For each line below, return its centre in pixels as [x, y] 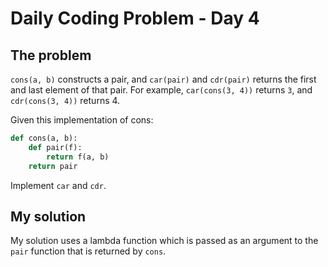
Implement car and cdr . [58, 185]
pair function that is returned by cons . [88, 251]
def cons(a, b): [44, 138]
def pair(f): [55, 147]
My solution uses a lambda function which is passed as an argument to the [164, 241]
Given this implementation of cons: [82, 120]
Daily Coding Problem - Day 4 [135, 18]
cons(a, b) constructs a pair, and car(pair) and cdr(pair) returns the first [163, 79]
